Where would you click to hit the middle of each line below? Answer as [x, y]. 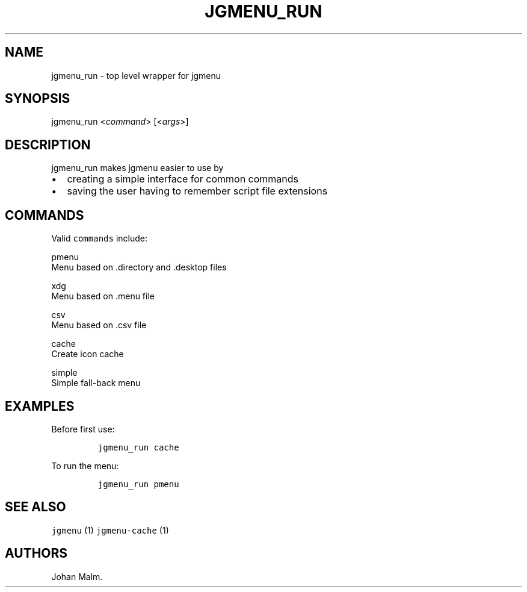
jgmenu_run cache [138, 447]
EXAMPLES [40, 406]
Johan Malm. [77, 576]
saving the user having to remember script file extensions [197, 191]
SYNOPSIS [38, 99]
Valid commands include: [99, 238]
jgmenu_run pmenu [138, 484]
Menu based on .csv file [99, 325]
